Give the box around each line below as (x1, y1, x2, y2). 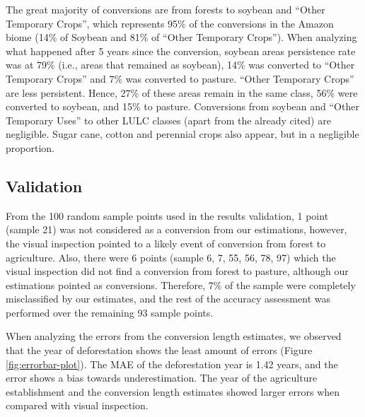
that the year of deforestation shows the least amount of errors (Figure (6, 343, 313, 358)
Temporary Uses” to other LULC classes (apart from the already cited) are (6, 112, 331, 127)
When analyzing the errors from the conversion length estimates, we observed (6, 329, 342, 343)
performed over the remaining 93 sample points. (6, 305, 214, 319)
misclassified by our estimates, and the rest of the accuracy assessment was (6, 291, 330, 306)
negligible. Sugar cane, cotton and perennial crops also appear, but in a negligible (6, 127, 359, 141)
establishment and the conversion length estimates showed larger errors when (6, 384, 340, 399)
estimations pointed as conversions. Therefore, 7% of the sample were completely (6, 277, 356, 292)
